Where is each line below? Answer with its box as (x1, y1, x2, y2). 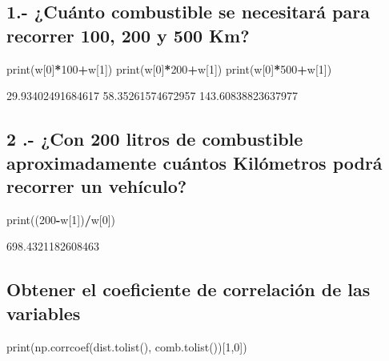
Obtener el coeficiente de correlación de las (6, 277, 371, 302)
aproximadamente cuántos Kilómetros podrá (6, 150, 383, 174)
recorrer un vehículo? (6, 173, 187, 198)
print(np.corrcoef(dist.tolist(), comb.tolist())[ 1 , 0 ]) (6, 338, 247, 355)
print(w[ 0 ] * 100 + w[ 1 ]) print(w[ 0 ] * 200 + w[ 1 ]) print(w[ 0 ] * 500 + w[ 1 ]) (6, 60, 332, 77)
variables (6, 300, 81, 325)
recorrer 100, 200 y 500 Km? (6, 22, 250, 47)
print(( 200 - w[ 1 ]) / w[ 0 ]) (6, 211, 116, 227)
